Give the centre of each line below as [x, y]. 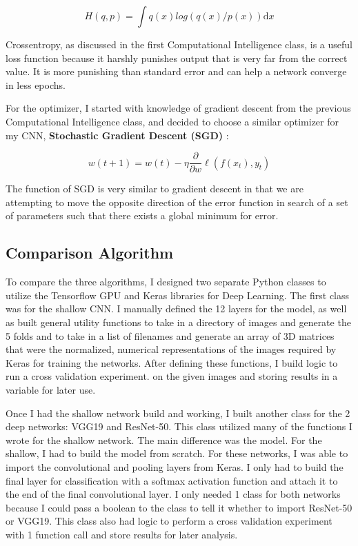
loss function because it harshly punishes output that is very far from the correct [177, 58]
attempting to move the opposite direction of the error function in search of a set [177, 202]
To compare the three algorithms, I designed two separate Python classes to [166, 282]
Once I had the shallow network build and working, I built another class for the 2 [178, 413]
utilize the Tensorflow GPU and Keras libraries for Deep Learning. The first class [178, 295]
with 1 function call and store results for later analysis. [122, 534]
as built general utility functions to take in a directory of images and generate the [178, 322]
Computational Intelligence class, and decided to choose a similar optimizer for [172, 121]
